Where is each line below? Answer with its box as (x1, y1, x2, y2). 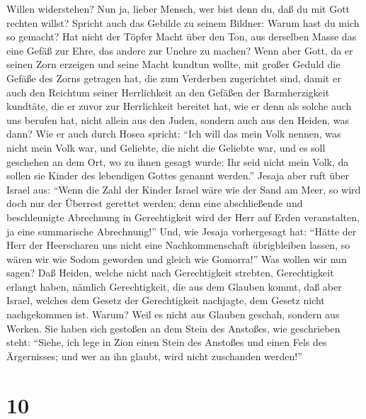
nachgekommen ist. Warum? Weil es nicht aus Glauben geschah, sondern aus (6, 307, 340, 322)
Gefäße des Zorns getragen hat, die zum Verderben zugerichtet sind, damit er (6, 70, 341, 85)
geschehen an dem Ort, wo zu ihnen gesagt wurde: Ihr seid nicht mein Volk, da (6, 154, 349, 169)
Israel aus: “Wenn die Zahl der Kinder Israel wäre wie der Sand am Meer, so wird (6, 181, 361, 196)
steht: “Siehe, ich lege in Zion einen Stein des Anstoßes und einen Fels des (6, 335, 327, 350)
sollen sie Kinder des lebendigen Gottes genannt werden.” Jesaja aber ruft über (6, 168, 349, 183)
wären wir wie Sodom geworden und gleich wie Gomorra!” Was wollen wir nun (6, 251, 347, 266)
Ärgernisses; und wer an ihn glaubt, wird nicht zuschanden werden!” (6, 348, 302, 363)
